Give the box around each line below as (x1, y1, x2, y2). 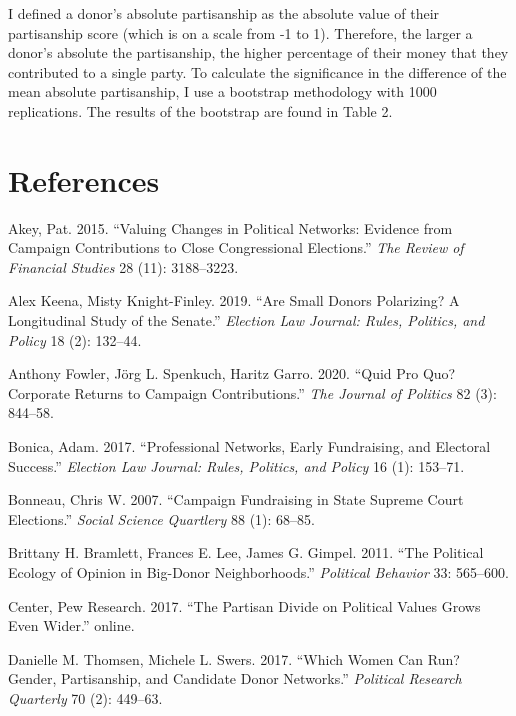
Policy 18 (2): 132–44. (8, 329, 142, 350)
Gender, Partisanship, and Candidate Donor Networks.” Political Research (8, 668, 462, 689)
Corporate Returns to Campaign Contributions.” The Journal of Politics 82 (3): (8, 382, 497, 403)
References (8, 159, 160, 200)
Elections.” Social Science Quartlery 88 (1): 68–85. (8, 508, 315, 529)
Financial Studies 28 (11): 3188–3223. (8, 256, 239, 277)
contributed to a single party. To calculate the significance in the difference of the (8, 61, 507, 82)
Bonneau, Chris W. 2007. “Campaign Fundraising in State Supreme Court (8, 489, 464, 510)
